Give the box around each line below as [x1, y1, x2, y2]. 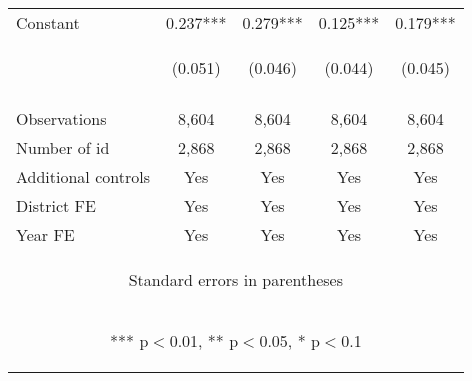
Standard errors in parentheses [128, 268, 344, 291]
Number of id [16, 136, 110, 159]
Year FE [16, 223, 75, 246]
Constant [16, 11, 80, 34]
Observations [16, 107, 107, 130]
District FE [16, 194, 96, 217]
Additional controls [16, 165, 150, 188]
